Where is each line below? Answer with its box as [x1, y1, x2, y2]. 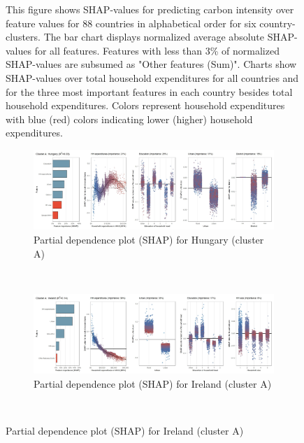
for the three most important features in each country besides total [6, 84, 293, 99]
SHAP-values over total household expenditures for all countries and [6, 70, 299, 85]
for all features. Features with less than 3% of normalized [34, 43, 280, 57]
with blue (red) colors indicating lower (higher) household [6, 111, 253, 126]
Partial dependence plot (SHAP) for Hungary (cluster [34, 232, 264, 247]
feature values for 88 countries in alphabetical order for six [6, 15, 256, 30]
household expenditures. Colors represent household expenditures [6, 98, 285, 113]
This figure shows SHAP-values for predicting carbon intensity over [6, 2, 294, 16]
